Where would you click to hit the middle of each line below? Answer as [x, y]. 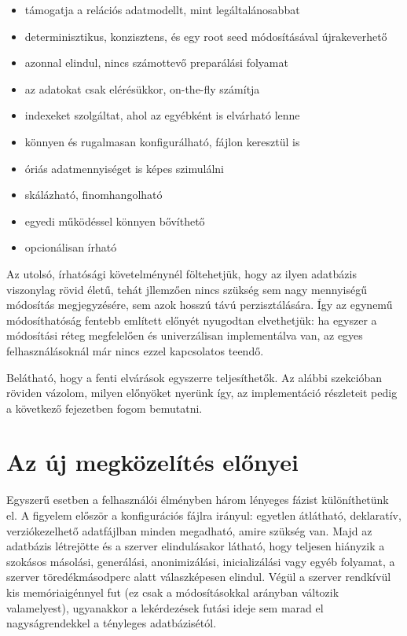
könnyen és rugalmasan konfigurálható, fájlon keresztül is [162, 141]
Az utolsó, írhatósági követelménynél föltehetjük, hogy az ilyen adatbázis [181, 273]
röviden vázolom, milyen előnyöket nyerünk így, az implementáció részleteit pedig [202, 393]
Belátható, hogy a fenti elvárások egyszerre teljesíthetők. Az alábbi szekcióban [194, 377]
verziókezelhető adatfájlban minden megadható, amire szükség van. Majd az [189, 530]
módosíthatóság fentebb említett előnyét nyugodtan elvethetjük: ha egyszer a [192, 320]
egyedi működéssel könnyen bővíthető [115, 221]
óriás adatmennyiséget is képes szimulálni [124, 168]
